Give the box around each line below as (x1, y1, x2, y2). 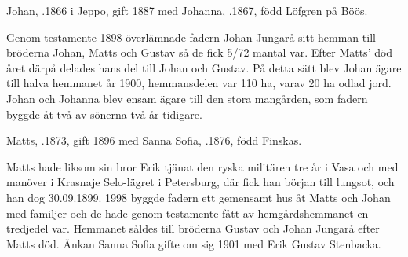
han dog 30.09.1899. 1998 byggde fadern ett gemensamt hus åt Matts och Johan (6, 189, 391, 205)
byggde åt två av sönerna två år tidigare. (6, 105, 202, 122)
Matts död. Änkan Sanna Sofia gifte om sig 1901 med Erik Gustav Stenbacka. (6, 235, 381, 251)
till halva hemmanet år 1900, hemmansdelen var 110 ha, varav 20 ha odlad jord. (6, 75, 392, 91)
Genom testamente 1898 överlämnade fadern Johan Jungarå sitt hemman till (6, 28, 376, 45)
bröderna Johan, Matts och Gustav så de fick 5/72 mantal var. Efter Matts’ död (6, 44, 393, 61)
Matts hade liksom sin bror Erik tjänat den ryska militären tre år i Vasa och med (6, 158, 399, 174)
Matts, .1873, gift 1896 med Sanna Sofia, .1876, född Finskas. (6, 132, 302, 149)
